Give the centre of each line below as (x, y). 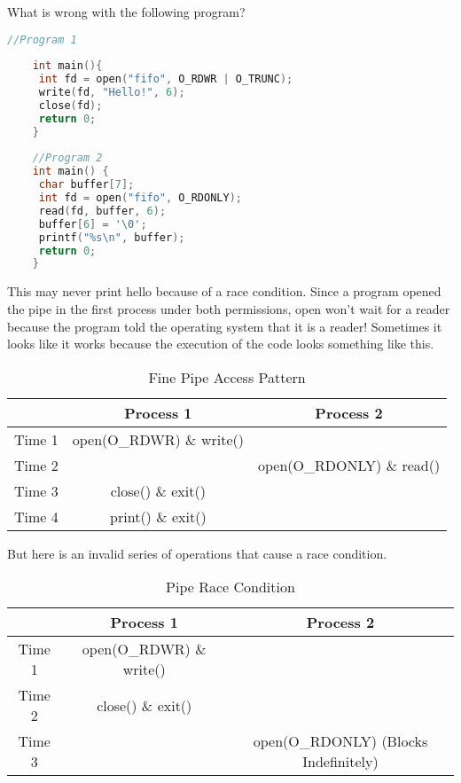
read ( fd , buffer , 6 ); (102, 211)
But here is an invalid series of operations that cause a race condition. (197, 553)
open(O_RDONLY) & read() (349, 465)
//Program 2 (67, 158)
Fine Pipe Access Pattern (227, 377)
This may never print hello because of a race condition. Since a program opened (224, 291)
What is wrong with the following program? (126, 12)
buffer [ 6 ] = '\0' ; (93, 224)
